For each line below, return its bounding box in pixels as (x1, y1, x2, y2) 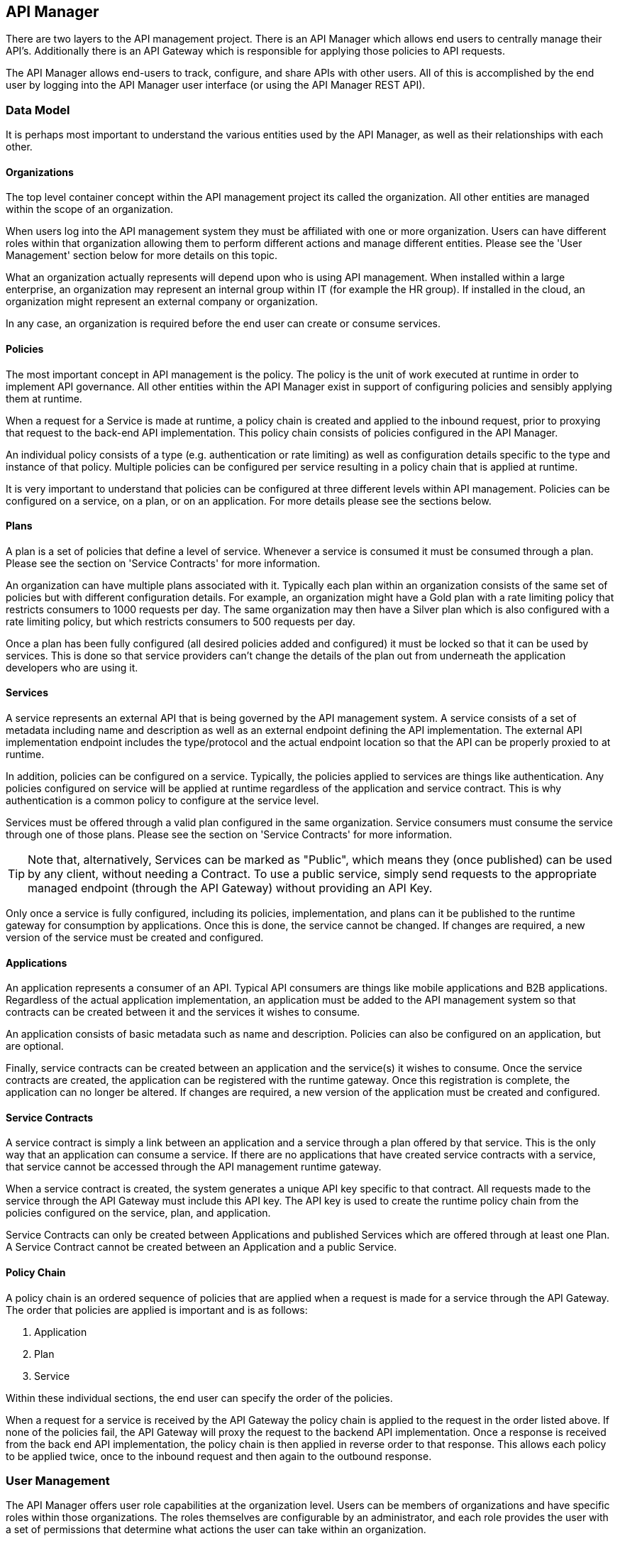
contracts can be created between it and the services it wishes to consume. (6, 1006, 360, 1019)
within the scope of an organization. (6, 203, 174, 216)
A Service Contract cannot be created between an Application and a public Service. (6, 1241, 397, 1254)
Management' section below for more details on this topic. (6, 249, 278, 262)
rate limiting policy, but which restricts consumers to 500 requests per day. (6, 615, 355, 627)
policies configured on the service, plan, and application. (6, 1207, 271, 1219)
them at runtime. (6, 392, 82, 405)
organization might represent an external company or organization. (6, 295, 318, 308)
